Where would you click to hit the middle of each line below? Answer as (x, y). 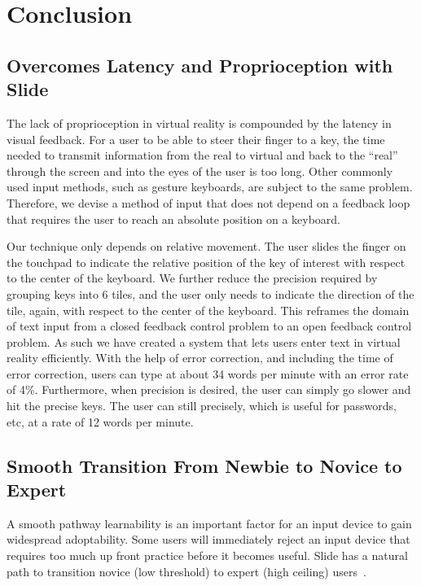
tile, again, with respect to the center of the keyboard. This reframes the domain (208, 310)
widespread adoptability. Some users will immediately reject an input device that (208, 539)
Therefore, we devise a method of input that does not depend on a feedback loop (208, 202)
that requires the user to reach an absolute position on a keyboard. (174, 219)
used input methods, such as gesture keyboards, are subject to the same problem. (210, 187)
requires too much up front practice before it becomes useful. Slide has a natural (207, 555)
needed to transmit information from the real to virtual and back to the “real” (202, 155)
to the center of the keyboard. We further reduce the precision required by (192, 278)
